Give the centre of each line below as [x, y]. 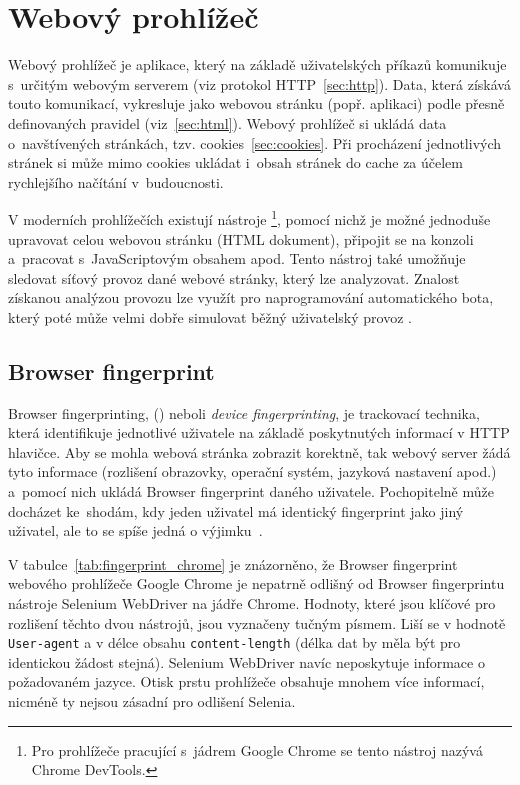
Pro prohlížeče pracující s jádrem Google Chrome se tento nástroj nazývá [257, 749]
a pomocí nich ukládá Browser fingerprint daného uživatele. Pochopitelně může [251, 491]
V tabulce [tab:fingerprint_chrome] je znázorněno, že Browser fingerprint [233, 563]
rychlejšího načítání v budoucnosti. [116, 181]
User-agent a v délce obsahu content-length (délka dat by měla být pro [234, 642]
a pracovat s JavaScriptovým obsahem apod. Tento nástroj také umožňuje [237, 258]
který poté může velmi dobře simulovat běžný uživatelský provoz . [210, 316]
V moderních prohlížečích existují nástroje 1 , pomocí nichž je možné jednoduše [249, 217]
